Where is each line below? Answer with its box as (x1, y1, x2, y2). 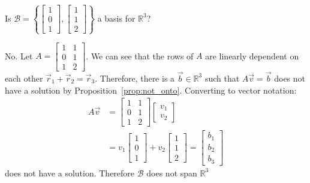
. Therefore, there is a (95, 71, 175, 84)
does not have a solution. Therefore (5, 166, 135, 179)
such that (204, 71, 240, 84)
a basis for (97, 11, 136, 24)
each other (5, 71, 43, 84)
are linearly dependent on (205, 49, 299, 62)
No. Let (5, 49, 33, 62)
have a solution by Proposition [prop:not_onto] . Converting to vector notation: (5, 83, 297, 96)
